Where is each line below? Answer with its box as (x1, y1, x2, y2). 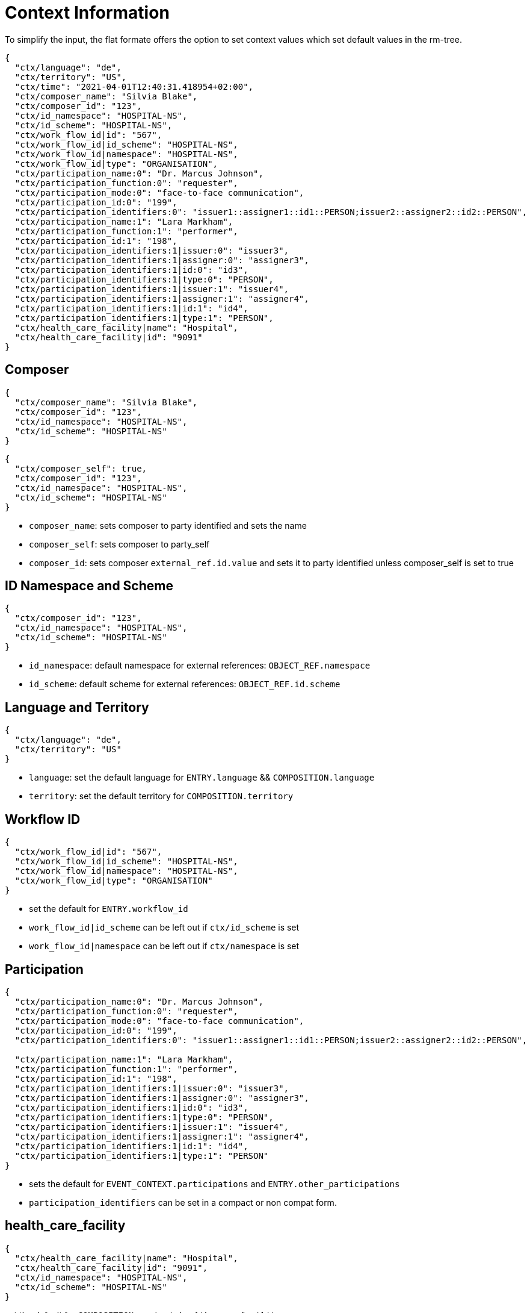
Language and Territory (5, 699, 149, 715)
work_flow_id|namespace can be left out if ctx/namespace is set (29, 941, 300, 952)
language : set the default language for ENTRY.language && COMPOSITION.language (29, 772, 375, 783)
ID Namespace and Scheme (5, 578, 173, 594)
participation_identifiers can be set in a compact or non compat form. (29, 1197, 337, 1208)
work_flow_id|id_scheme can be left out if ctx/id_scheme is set (29, 922, 300, 933)
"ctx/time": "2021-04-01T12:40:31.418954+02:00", (14, 81, 254, 92)
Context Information (5, 2, 170, 23)
